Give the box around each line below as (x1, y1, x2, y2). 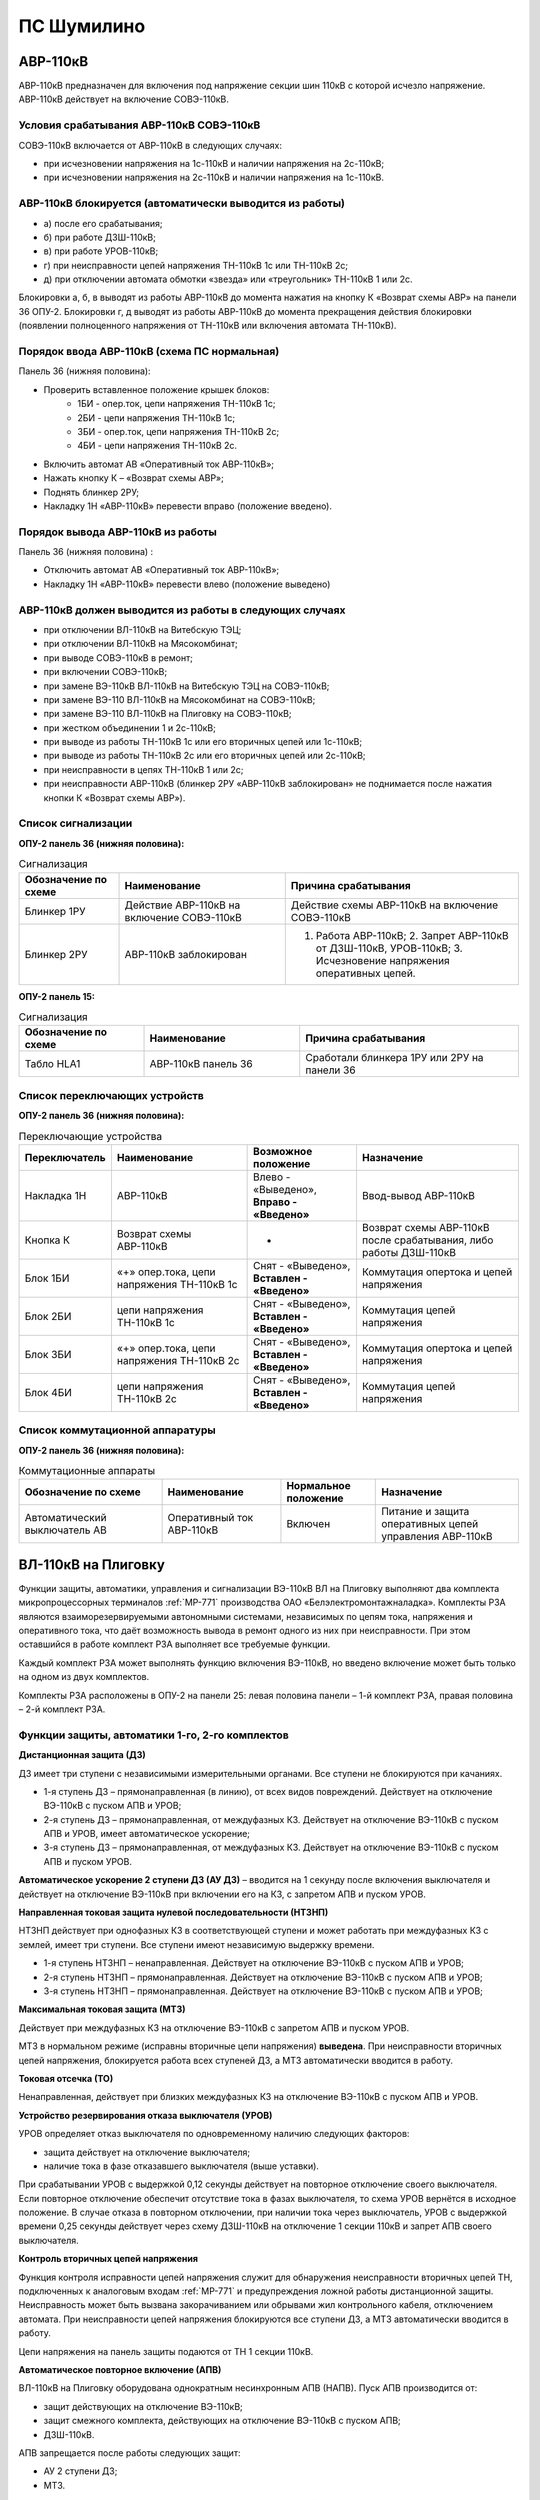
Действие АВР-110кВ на (124, 898, 241, 912)
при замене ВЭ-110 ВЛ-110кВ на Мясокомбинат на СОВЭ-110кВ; (43, 693, 316, 705)
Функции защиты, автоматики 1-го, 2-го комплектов (18, 1728, 289, 1742)
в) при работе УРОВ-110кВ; (43, 245, 159, 257)
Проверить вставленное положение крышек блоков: (43, 383, 270, 395)
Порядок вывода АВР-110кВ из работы (18, 525, 217, 539)
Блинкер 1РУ (24, 904, 86, 918)
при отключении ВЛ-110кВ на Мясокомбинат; (43, 638, 239, 650)
